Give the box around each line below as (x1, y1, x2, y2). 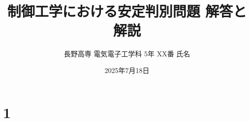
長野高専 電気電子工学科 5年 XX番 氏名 (63, 49, 190, 59)
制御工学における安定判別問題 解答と (7, 1, 247, 21)
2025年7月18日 (104, 65, 150, 75)
